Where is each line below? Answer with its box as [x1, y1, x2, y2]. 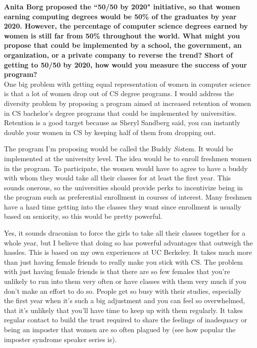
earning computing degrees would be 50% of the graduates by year [4, 11, 237, 21]
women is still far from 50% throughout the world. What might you [4, 30, 240, 40]
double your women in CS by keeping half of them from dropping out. [4, 127, 216, 137]
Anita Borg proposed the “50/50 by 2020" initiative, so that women [4, 1, 240, 11]
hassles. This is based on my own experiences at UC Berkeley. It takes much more [4, 247, 252, 257]
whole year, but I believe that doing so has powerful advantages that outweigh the [4, 237, 253, 247]
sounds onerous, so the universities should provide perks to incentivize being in [4, 182, 243, 192]
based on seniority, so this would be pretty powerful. [4, 211, 163, 221]
